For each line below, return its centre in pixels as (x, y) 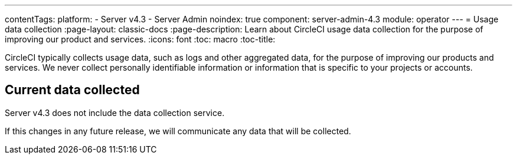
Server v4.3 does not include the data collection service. (115, 112)
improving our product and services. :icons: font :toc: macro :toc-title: (140, 39)
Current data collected (72, 90)
